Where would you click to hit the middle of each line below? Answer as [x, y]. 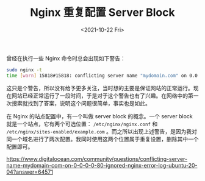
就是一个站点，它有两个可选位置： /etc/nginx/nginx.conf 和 [82, 124]
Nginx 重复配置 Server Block [103, 12]
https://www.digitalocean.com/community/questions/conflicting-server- [97, 158]
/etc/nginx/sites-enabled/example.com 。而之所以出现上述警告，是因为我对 [102, 131]
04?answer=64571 [30, 172]
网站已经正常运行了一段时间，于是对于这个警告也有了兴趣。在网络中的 [99, 96]
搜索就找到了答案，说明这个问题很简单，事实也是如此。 [81, 103]
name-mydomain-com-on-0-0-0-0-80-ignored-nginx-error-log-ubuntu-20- [102, 165]
